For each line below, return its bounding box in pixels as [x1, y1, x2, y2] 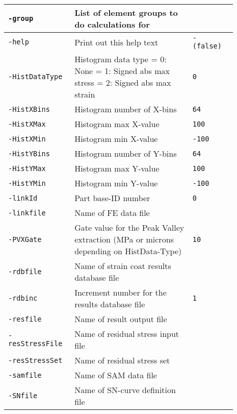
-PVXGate [8, 235, 42, 243]
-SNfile [8, 392, 38, 400]
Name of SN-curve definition [74, 384, 176, 396]
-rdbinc [8, 294, 38, 302]
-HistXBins [8, 105, 50, 113]
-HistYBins [8, 149, 50, 158]
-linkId [8, 193, 38, 202]
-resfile [8, 314, 42, 323]
